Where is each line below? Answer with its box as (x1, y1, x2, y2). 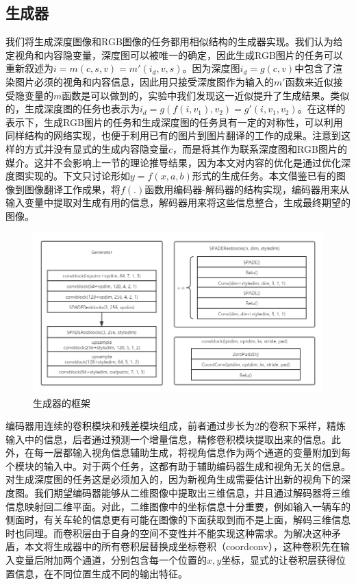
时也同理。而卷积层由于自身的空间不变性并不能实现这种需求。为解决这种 (5, 525, 331, 540)
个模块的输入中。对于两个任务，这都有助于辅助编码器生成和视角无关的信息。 (5, 458, 351, 473)
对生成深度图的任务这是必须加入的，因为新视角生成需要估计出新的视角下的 (5, 472, 341, 486)
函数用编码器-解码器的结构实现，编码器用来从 (144, 182, 349, 196)
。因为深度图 (182, 61, 240, 75)
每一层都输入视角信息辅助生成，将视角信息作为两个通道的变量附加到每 (34, 445, 351, 460)
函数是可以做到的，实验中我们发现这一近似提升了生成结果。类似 (62, 88, 350, 102)
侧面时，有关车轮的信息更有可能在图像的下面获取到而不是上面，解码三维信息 (5, 512, 351, 527)
